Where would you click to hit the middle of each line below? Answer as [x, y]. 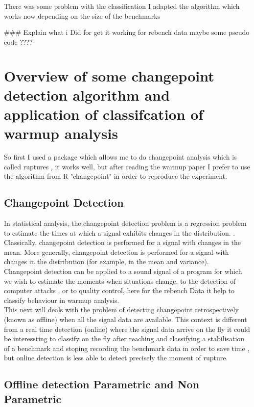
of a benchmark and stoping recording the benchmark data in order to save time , [127, 348]
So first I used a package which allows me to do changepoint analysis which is [120, 157]
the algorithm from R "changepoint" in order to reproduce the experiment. [115, 176]
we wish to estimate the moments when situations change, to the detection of [120, 281]
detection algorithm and [87, 95]
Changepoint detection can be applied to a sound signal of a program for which [123, 271]
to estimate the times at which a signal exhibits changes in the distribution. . [120, 232]
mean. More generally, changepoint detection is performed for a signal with [116, 252]
